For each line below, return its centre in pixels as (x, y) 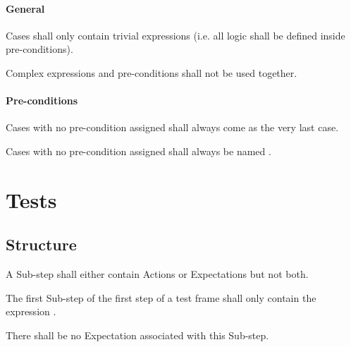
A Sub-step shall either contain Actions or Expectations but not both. (157, 274)
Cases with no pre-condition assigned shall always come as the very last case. (172, 127)
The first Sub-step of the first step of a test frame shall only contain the (161, 297)
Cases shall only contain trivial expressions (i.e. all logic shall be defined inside (175, 35)
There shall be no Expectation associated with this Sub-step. (137, 335)
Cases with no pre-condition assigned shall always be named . (138, 151)
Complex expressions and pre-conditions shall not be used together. (152, 72)
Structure (41, 244)
